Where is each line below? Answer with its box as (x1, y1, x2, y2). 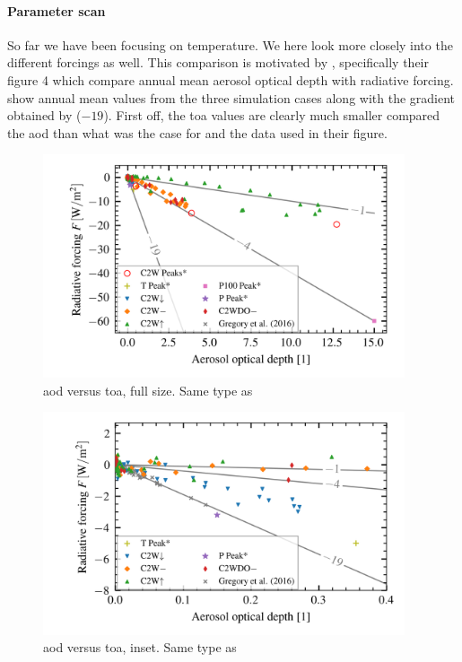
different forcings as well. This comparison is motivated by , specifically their (7, 53, 429, 72)
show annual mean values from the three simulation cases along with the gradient (7, 88, 456, 107)
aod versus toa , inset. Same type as (43, 638, 237, 657)
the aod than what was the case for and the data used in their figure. (7, 123, 388, 142)
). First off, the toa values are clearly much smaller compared (103, 106, 440, 125)
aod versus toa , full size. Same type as (43, 380, 253, 399)
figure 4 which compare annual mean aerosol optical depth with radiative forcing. (7, 70, 454, 89)
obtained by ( (7, 106, 82, 125)
